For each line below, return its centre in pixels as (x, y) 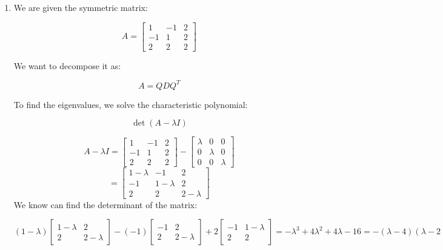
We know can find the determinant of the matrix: (105, 204)
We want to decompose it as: (67, 65)
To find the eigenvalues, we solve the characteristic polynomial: (131, 104)
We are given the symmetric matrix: (81, 7)
